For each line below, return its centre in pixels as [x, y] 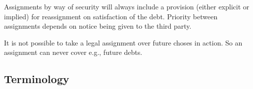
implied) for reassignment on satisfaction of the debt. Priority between [111, 16]
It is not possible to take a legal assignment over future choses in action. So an [123, 42]
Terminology [37, 79]
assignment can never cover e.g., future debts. [73, 52]
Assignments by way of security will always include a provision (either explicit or [127, 6]
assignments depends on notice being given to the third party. [98, 26]
